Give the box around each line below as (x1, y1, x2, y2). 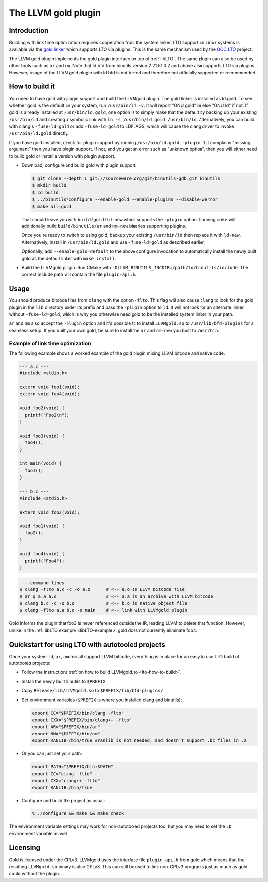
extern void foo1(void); (19, 384, 80, 390)
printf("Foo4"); (25, 558, 65, 564)
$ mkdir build (32, 183, 67, 188)
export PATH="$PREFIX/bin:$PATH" (32, 764, 114, 770)
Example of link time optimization (9, 340, 91, 347)
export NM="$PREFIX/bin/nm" (32, 731, 100, 736)
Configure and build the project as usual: (21, 798, 105, 804)
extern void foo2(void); (19, 510, 80, 515)
